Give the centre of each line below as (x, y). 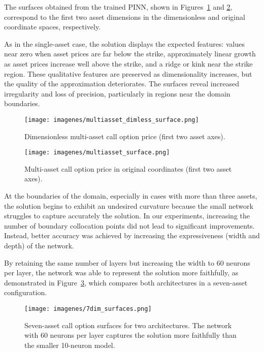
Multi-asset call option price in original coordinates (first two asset (128, 168)
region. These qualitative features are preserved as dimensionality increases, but (128, 73)
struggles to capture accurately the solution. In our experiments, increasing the (127, 216)
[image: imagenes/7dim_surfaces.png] (88, 309)
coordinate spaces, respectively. (53, 27)
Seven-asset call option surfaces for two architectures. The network (128, 325)
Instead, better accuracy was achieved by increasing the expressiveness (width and (132, 235)
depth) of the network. (39, 245)
